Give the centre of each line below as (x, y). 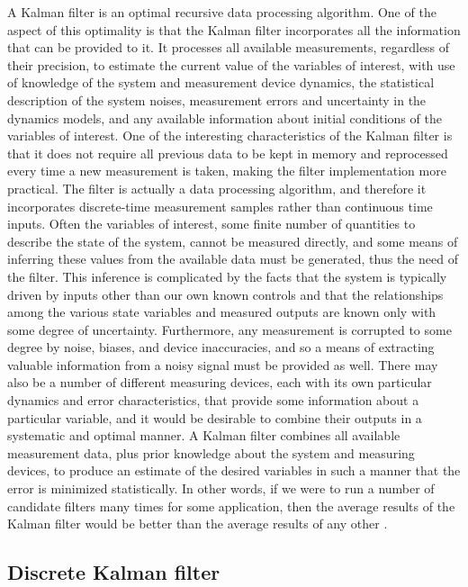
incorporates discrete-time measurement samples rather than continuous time (220, 206)
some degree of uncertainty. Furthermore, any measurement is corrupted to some (229, 329)
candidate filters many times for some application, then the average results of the (231, 506)
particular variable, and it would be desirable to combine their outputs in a (215, 417)
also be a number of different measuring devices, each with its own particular (220, 382)
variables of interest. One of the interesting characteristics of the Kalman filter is (230, 135)
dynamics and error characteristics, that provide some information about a (213, 400)
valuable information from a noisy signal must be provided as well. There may (223, 364)
